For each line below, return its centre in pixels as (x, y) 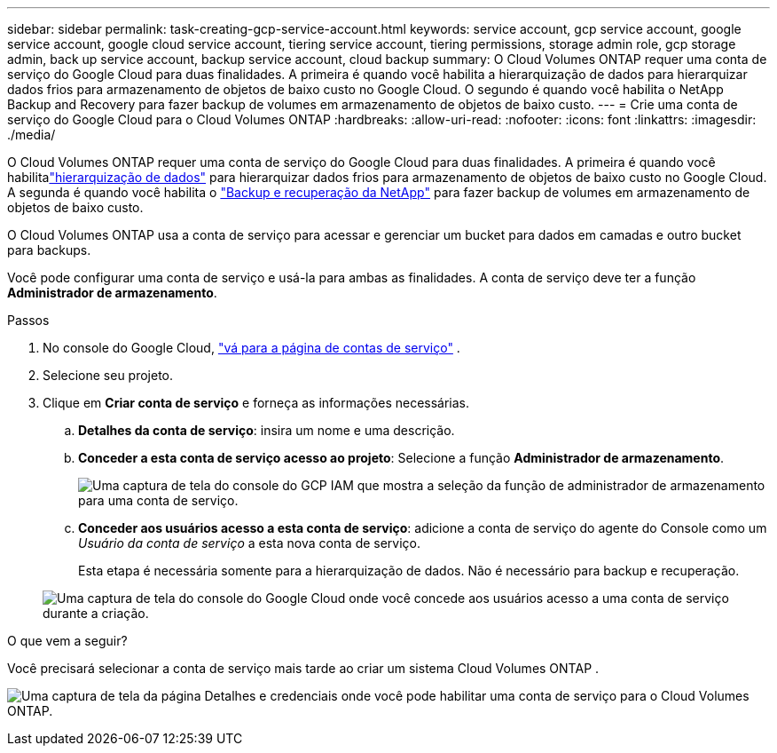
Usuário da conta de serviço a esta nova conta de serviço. (250, 543)
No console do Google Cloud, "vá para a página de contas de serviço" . (251, 348)
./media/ (31, 135)
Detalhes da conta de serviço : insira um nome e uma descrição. (267, 430)
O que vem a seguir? (67, 641)
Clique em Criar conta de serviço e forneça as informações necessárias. (256, 403)
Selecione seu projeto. (108, 375)
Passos (28, 320)
